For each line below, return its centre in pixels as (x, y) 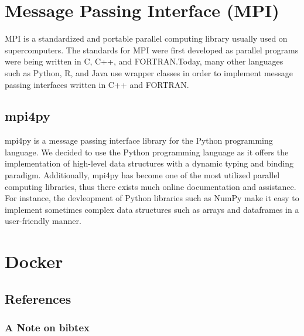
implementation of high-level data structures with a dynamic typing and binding (149, 163)
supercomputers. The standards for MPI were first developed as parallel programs (152, 50)
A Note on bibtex (47, 327)
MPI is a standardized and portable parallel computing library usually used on (146, 38)
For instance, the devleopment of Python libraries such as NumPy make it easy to (152, 198)
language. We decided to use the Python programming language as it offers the (147, 152)
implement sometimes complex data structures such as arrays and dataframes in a (152, 209)
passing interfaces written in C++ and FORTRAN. (97, 84)
